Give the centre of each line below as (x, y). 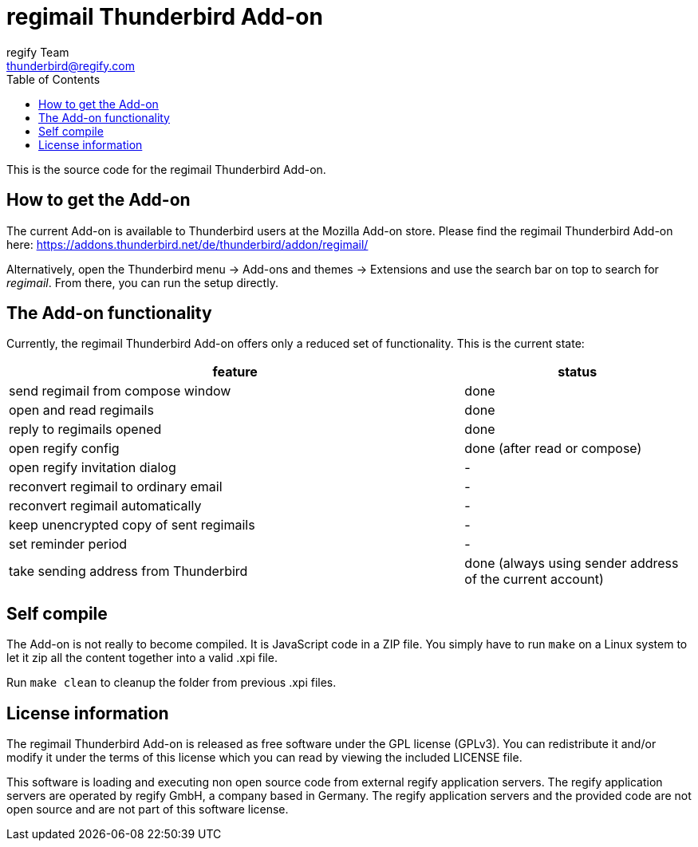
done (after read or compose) (553, 449)
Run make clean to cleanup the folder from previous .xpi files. (172, 683)
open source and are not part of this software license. (148, 810)
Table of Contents (53, 79)
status (578, 372)
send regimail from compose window (120, 391)
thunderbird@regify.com (71, 65)
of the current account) (534, 579)
